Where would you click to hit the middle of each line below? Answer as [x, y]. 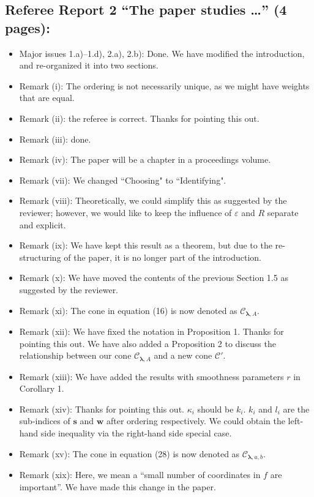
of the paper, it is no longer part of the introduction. [163, 257]
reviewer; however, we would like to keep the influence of [125, 212]
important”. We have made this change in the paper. [118, 486]
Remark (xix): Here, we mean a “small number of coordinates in [140, 475]
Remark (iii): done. [55, 139]
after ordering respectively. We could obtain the [196, 421]
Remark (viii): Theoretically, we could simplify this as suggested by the [153, 200]
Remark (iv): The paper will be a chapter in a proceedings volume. [145, 159]
